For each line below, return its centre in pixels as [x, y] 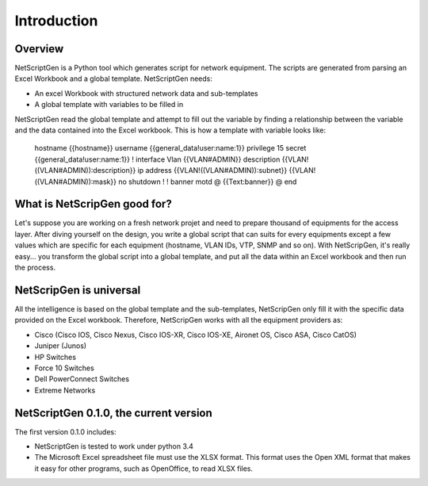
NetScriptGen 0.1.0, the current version [114, 413]
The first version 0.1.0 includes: [65, 431]
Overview [39, 49]
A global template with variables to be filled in [109, 105]
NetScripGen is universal [78, 290]
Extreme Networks [65, 390]
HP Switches [55, 357]
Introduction [56, 21]
